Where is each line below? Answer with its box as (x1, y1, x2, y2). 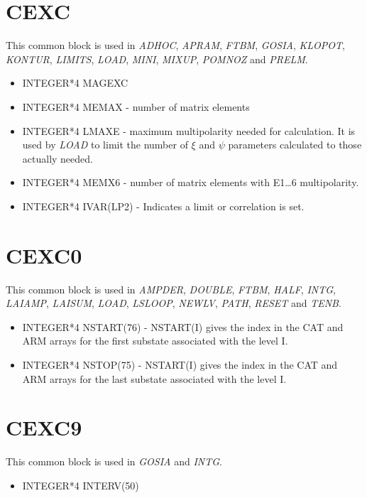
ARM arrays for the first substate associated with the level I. (22, 333, 288, 348)
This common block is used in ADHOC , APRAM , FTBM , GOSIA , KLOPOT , (6, 38, 346, 53)
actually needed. (22, 151, 93, 166)
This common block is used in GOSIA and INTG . (6, 454, 222, 469)
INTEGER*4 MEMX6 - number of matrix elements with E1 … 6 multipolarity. (22, 175, 359, 190)
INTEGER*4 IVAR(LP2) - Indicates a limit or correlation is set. (22, 198, 305, 213)
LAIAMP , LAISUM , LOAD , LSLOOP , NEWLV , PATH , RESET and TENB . (6, 296, 341, 310)
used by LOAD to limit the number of (22, 137, 188, 152)
